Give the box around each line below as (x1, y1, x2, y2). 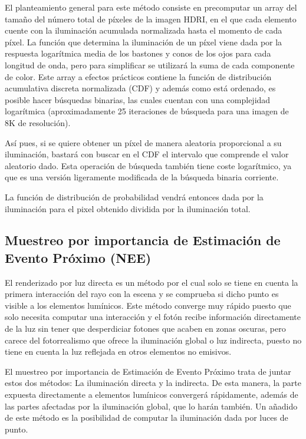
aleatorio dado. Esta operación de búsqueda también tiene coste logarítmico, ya (5, 159, 292, 171)
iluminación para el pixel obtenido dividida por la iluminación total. (5, 202, 251, 214)
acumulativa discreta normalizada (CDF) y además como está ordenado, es (5, 82, 276, 94)
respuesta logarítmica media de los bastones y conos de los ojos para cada (5, 47, 271, 60)
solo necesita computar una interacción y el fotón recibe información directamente (5, 311, 301, 323)
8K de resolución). (5, 116, 71, 128)
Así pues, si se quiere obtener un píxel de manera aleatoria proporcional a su (5, 136, 282, 148)
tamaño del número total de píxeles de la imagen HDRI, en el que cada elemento (5, 12, 297, 25)
